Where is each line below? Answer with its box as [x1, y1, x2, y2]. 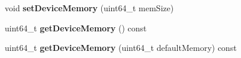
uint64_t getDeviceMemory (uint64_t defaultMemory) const [5, 41, 237, 54]
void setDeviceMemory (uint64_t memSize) [5, 2, 174, 14]
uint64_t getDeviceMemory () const [5, 21, 147, 34]
